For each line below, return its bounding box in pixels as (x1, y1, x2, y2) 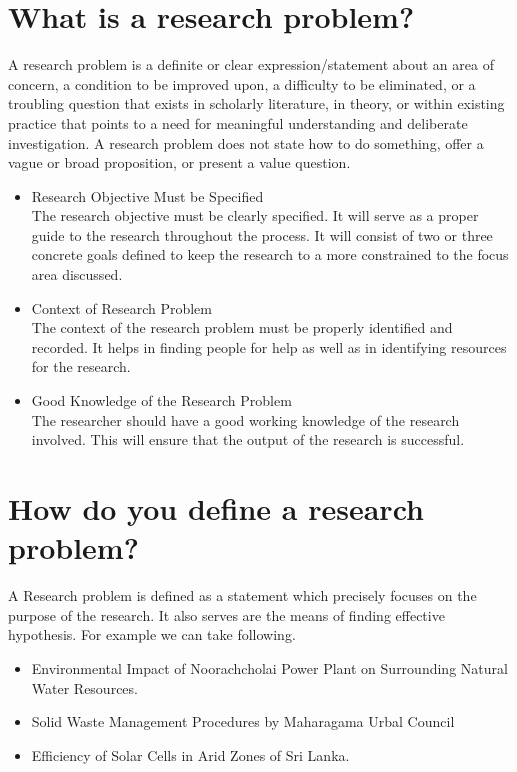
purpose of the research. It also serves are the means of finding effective (8, 604, 445, 625)
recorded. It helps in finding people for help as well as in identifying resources (31, 336, 507, 357)
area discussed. (31, 264, 123, 285)
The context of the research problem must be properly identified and (31, 317, 453, 338)
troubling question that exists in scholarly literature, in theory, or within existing (8, 93, 505, 114)
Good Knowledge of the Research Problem (31, 390, 292, 411)
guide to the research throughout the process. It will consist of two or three (31, 224, 493, 245)
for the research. (31, 356, 131, 377)
